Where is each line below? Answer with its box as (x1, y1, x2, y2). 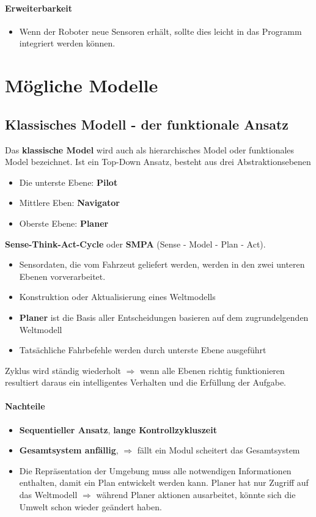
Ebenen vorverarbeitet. (19, 269, 106, 282)
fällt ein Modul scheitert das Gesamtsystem (137, 444, 300, 457)
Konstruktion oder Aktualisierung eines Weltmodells (19, 290, 216, 303)
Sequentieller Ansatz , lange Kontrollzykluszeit (19, 423, 217, 436)
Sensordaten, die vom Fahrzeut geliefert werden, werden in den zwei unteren (19, 258, 305, 271)
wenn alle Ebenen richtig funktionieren (140, 364, 285, 376)
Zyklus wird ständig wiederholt (5, 364, 122, 376)
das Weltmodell (19, 488, 78, 501)
